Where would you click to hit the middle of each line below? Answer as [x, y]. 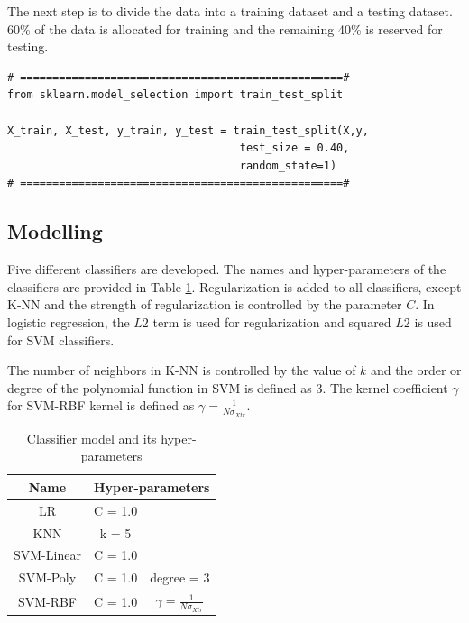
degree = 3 [180, 577]
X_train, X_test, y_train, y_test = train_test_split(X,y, [188, 130]
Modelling [55, 231]
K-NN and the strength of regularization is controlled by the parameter [205, 304]
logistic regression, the [69, 321]
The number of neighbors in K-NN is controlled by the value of [182, 370]
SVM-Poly [47, 577]
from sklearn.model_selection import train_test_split [175, 95]
